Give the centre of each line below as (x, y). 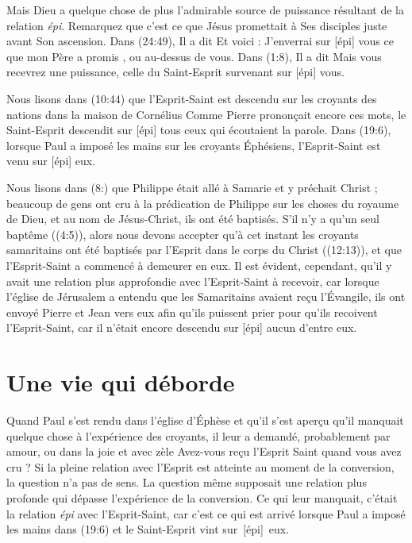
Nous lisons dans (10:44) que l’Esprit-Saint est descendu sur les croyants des (192, 98)
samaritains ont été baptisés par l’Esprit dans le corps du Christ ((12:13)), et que (204, 250)
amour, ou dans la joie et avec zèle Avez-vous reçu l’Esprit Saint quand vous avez (204, 451)
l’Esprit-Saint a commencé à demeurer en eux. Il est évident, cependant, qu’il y (199, 265)
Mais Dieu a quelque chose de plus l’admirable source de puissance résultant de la (205, 10)
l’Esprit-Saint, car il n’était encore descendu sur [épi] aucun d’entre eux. (182, 327)
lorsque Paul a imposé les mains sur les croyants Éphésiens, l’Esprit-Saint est (194, 145)
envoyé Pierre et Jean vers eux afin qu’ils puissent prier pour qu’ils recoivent (192, 312)
